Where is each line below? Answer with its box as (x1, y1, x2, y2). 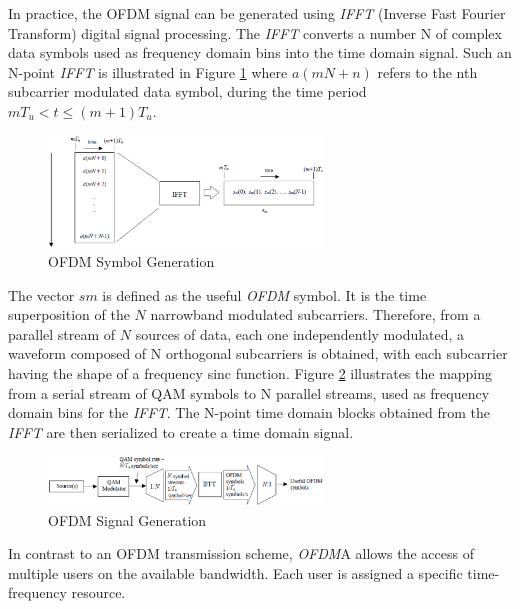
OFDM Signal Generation (48, 509, 207, 530)
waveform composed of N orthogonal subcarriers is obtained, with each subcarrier (8, 343, 508, 364)
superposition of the (8, 304, 130, 325)
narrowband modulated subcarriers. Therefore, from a (150, 304, 481, 325)
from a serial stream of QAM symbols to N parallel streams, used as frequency (8, 382, 490, 403)
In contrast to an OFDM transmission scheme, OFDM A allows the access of (8, 543, 474, 564)
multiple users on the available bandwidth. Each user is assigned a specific (8, 562, 463, 583)
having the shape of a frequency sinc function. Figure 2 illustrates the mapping (8, 363, 493, 384)
